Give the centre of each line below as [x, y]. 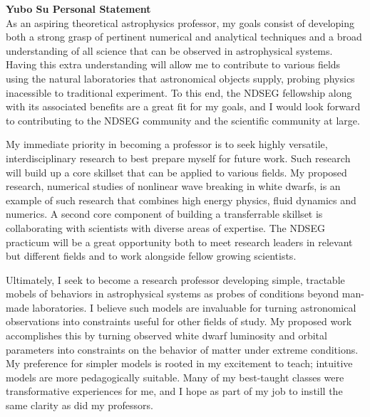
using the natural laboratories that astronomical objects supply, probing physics [180, 78]
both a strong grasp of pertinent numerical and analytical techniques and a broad [184, 37]
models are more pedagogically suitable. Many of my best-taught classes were [175, 377]
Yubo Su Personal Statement [78, 9]
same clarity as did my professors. [79, 405]
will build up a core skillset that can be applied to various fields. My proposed [176, 172]
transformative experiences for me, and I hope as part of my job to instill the [174, 391]
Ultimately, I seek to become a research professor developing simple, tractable [175, 279]
